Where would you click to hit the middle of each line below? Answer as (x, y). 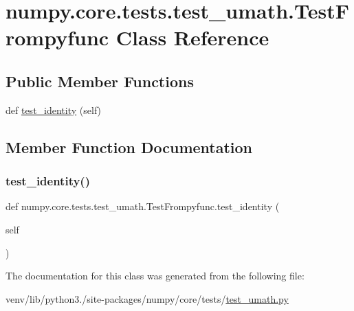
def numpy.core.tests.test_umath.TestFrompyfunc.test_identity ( (143, 206)
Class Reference (192, 37)
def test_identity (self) (54, 110)
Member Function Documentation (129, 147)
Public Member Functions (100, 81)
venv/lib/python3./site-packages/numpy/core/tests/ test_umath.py (147, 298)
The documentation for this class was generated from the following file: (155, 276)
